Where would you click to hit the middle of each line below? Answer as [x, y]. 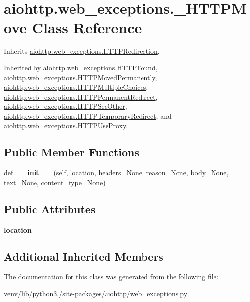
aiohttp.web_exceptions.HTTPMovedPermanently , [81, 77]
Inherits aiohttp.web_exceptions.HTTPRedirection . [82, 51]
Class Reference [87, 27]
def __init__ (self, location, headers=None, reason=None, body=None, [116, 173]
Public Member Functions [71, 152]
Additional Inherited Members [84, 256]
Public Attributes [50, 209]
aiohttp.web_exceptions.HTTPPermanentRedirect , [81, 96]
